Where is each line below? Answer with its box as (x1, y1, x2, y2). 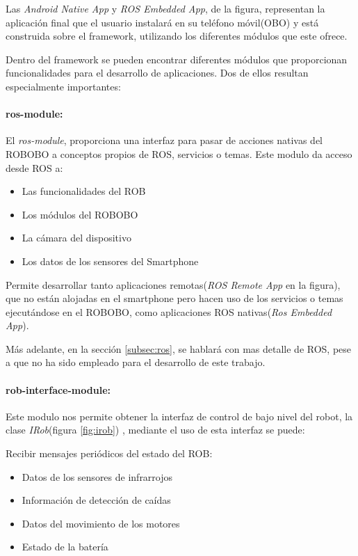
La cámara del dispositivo (22, 230, 131, 245)
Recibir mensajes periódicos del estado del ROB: (6, 446, 213, 461)
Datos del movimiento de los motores (22, 516, 180, 530)
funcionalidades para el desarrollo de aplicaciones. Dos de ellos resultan (6, 65, 309, 80)
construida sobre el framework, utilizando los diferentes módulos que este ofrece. (6, 29, 348, 43)
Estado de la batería (22, 539, 108, 554)
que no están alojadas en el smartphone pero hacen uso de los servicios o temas (6, 291, 343, 305)
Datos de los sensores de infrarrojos (22, 469, 173, 484)
